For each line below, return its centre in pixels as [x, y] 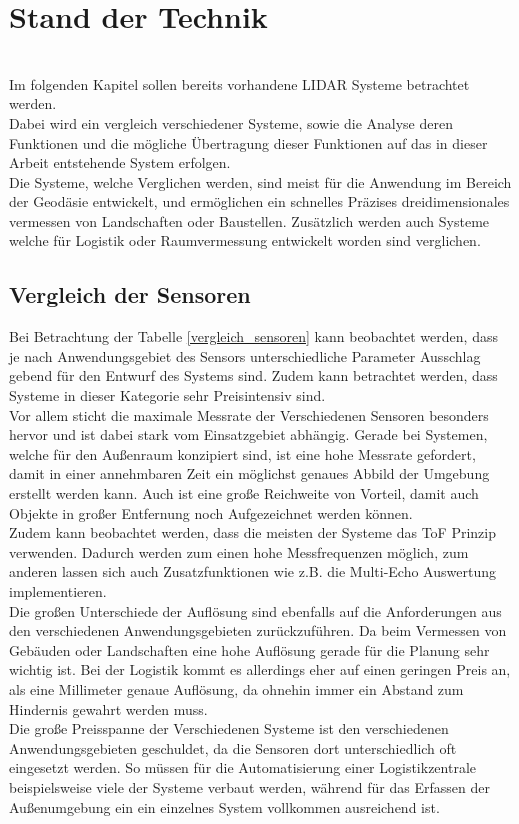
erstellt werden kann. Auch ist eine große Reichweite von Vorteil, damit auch [244, 493]
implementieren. [58, 590]
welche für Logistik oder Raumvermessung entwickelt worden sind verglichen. [245, 240]
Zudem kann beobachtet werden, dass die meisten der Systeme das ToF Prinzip [252, 532]
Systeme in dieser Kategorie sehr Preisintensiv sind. [167, 395]
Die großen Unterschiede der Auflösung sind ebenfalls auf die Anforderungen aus [255, 610]
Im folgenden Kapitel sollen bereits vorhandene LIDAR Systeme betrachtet [239, 83]
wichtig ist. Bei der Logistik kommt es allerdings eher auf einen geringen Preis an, [260, 669]
